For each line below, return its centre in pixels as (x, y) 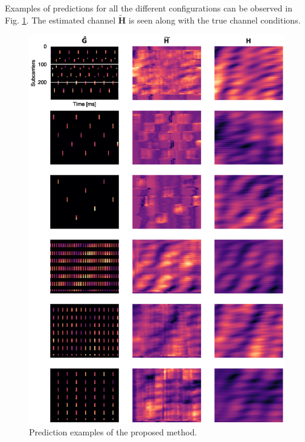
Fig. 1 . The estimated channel (60, 20)
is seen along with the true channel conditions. (214, 20)
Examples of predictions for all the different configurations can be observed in (149, 8)
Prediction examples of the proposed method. (113, 432)
